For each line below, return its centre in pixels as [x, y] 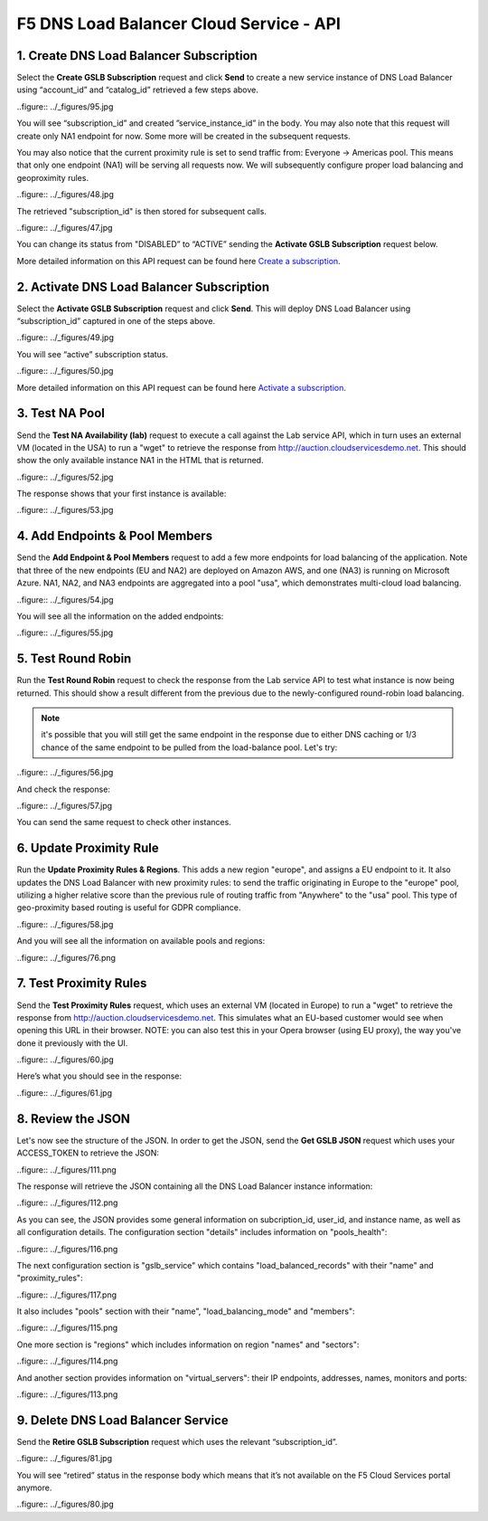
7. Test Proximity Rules [82, 983]
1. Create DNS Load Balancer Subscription [137, 56]
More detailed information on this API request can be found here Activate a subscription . [182, 387]
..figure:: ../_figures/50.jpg [65, 371]
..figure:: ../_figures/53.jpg [65, 510]
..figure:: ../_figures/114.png [67, 1361]
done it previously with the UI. [72, 1043]
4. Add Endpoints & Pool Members [114, 536]
